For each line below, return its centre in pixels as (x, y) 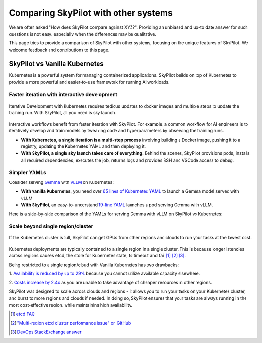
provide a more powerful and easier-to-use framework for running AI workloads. (89, 82)
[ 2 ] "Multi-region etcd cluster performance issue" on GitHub (71, 323)
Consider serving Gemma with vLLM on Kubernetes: (61, 182)
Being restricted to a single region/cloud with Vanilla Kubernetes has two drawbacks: (94, 265)
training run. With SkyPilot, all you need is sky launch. (63, 113)
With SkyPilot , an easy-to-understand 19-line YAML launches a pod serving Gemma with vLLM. (117, 205)
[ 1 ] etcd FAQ (23, 314)
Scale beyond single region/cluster (51, 226)
